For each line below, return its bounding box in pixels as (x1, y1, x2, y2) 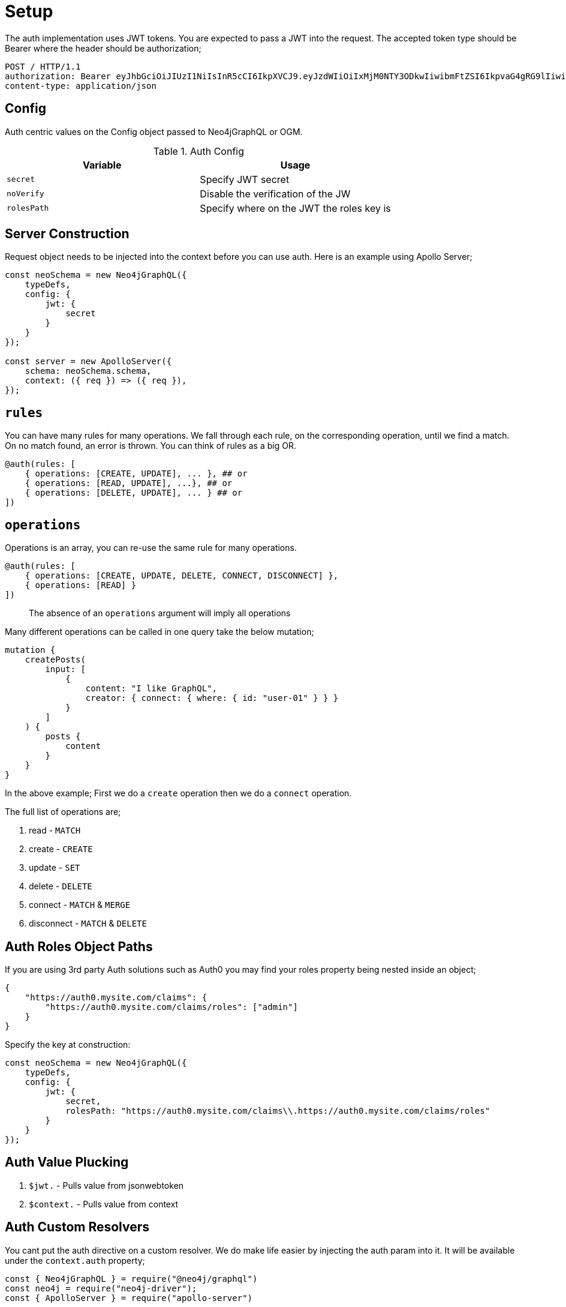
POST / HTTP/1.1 (5, 61, 81, 71)
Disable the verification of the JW (200, 187, 351, 200)
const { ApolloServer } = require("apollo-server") (5, 1293, 253, 1303)
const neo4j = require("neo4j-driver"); (5, 1283, 197, 1293)
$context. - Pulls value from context (29, 1198, 179, 1209)
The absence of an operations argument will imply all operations (29, 608, 291, 619)
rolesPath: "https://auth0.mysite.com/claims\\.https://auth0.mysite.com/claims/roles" (65, 1105, 490, 1116)
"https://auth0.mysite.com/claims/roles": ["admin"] (45, 1002, 298, 1012)
